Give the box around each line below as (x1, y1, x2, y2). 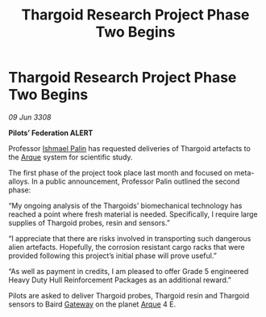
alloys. (8, 176, 31, 186)
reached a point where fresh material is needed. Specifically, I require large (8, 209, 258, 219)
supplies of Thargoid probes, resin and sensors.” (8, 218, 171, 227)
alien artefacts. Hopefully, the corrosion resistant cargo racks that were (8, 242, 245, 251)
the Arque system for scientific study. (8, 152, 133, 162)
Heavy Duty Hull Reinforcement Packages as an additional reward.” (8, 275, 231, 285)
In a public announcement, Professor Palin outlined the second (31, 176, 240, 186)
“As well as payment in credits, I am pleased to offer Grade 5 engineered (8, 266, 249, 276)
